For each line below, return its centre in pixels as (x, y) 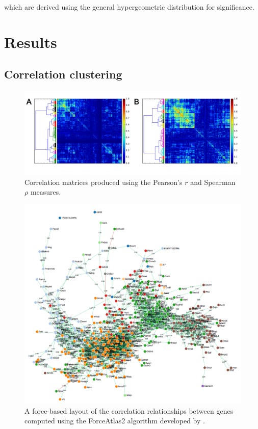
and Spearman (213, 182)
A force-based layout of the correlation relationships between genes (129, 410)
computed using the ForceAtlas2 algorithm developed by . (115, 421)
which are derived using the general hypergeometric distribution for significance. (129, 7)
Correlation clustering (63, 74)
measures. (46, 192)
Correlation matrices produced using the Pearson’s (104, 182)
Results (31, 42)
